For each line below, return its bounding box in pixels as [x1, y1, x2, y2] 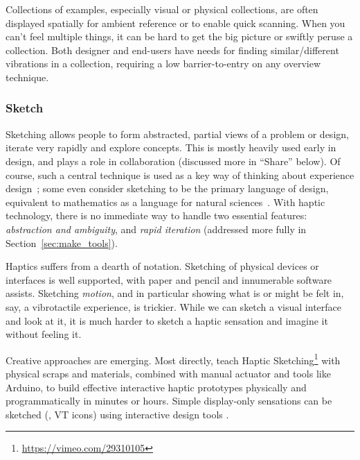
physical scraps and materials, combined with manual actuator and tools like [6, 366, 331, 380]
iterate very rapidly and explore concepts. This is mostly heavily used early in [6, 140, 336, 155]
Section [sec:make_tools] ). [6, 235, 118, 250]
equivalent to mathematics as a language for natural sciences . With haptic [6, 194, 325, 209]
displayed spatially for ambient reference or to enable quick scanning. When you [6, 15, 345, 30]
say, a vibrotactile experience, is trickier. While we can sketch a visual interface [6, 299, 342, 314]
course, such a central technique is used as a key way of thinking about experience [6, 167, 354, 182]
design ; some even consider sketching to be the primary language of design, [6, 181, 329, 196]
